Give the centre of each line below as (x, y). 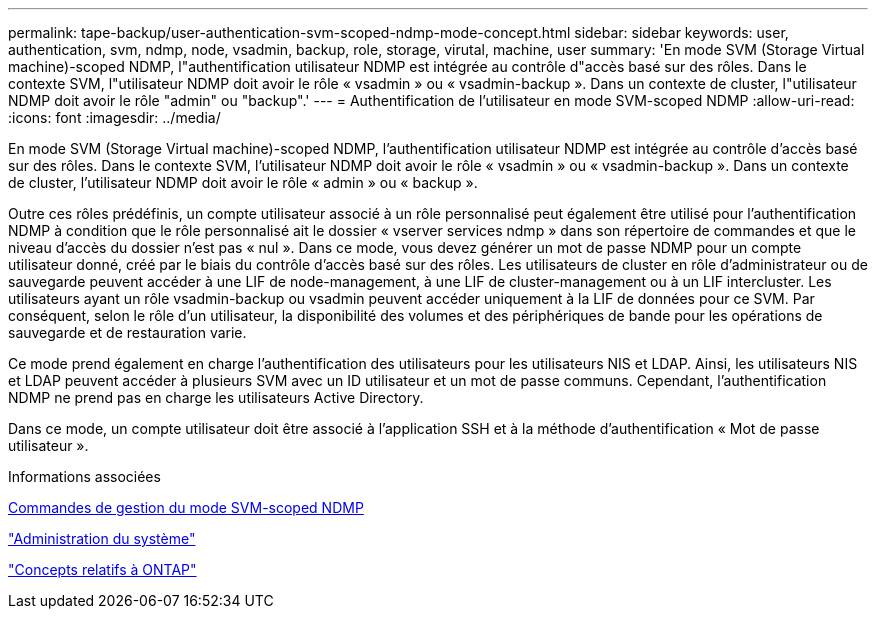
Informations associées (84, 476)
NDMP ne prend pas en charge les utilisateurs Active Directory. (216, 397)
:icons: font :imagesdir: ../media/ (114, 117)
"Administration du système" (102, 538)
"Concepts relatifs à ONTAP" (102, 569)
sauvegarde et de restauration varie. (127, 332)
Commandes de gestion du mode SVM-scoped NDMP (186, 507)
